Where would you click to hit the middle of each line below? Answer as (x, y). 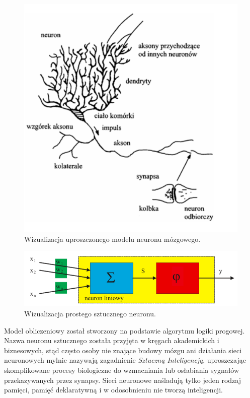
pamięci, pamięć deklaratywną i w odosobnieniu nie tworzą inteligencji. (113, 390)
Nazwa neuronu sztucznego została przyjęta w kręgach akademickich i (112, 340)
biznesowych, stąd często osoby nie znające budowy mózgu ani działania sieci (123, 350)
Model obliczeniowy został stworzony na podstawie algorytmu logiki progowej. (124, 330)
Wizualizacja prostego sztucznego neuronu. (90, 314)
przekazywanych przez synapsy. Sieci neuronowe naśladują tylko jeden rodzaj (122, 380)
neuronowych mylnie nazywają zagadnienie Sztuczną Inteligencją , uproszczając (125, 360)
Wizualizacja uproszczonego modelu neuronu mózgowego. (112, 239)
